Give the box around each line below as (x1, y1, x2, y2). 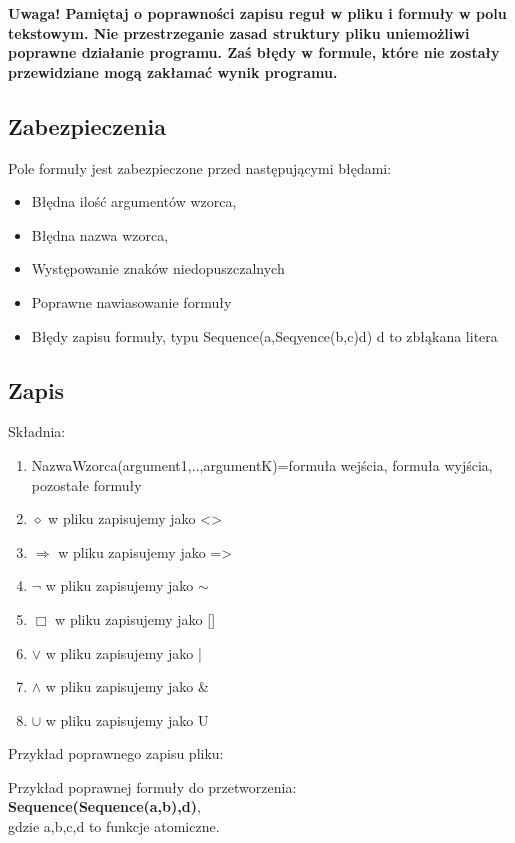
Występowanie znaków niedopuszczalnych (31, 258, 285, 279)
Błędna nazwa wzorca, (31, 224, 169, 245)
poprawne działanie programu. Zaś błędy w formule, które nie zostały (8, 42, 500, 63)
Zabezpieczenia (8, 110, 166, 141)
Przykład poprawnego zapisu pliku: (8, 743, 224, 764)
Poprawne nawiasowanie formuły (31, 291, 232, 312)
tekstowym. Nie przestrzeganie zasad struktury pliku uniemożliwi (8, 22, 470, 43)
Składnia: (8, 421, 66, 442)
